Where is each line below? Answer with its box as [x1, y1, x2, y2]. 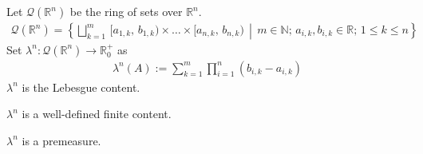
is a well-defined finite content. [22, 105, 172, 122]
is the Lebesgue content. [22, 78, 140, 95]
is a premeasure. [22, 132, 101, 148]
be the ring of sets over [69, 3, 183, 19]
